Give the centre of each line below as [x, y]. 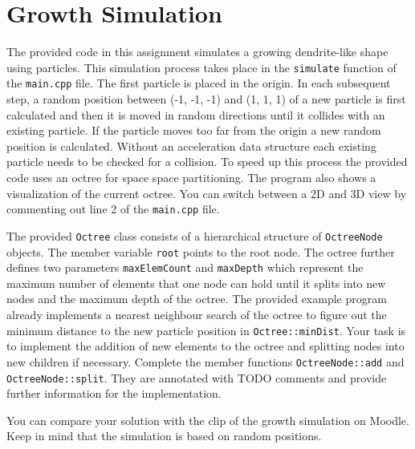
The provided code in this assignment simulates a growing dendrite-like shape [197, 52]
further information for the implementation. [114, 393]
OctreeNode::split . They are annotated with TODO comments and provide [197, 377]
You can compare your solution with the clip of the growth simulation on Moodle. [208, 420]
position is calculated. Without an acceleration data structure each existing [191, 146]
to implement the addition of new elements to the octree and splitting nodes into [205, 346]
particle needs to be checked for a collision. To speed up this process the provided [207, 162]
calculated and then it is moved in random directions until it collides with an [196, 114]
